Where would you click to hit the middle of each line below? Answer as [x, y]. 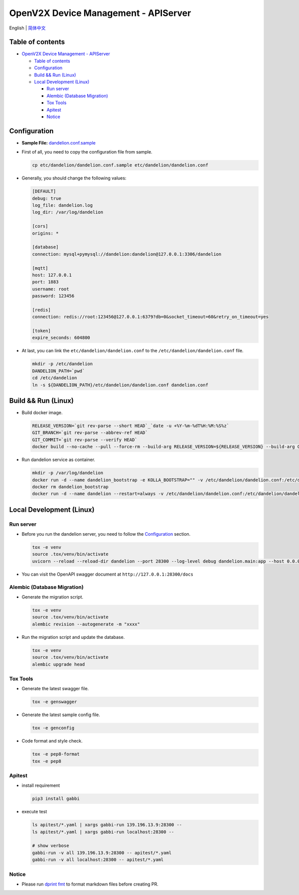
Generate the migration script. [52, 597]
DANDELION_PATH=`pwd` [59, 371]
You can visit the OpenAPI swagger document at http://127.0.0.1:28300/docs [108, 574]
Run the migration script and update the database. [73, 637]
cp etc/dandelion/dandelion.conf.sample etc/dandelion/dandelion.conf [120, 165]
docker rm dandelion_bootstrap [71, 487]
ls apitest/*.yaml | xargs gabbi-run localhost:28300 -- [103, 832]
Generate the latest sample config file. [61, 715]
